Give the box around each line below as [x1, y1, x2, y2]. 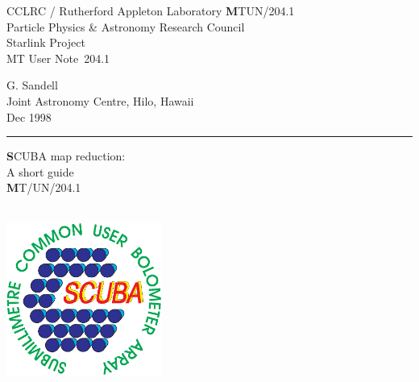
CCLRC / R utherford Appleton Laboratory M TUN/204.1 [6, 2, 295, 19]
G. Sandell [6, 77, 58, 93]
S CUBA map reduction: [6, 147, 126, 164]
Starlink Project [6, 34, 85, 51]
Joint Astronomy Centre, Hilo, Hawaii [6, 92, 194, 109]
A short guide [6, 163, 74, 180]
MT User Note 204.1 [6, 49, 110, 66]
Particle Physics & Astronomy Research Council [6, 18, 245, 35]
